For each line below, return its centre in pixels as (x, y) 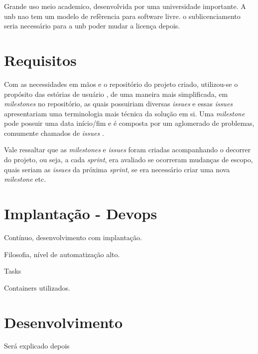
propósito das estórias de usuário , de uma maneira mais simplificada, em (116, 94)
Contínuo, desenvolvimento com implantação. (73, 237)
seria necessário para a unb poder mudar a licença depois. (92, 26)
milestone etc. (25, 179)
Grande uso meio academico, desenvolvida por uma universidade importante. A (125, 6)
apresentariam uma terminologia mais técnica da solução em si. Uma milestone (125, 113)
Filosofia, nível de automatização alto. (62, 254)
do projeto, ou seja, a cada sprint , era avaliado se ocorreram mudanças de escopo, (129, 160)
